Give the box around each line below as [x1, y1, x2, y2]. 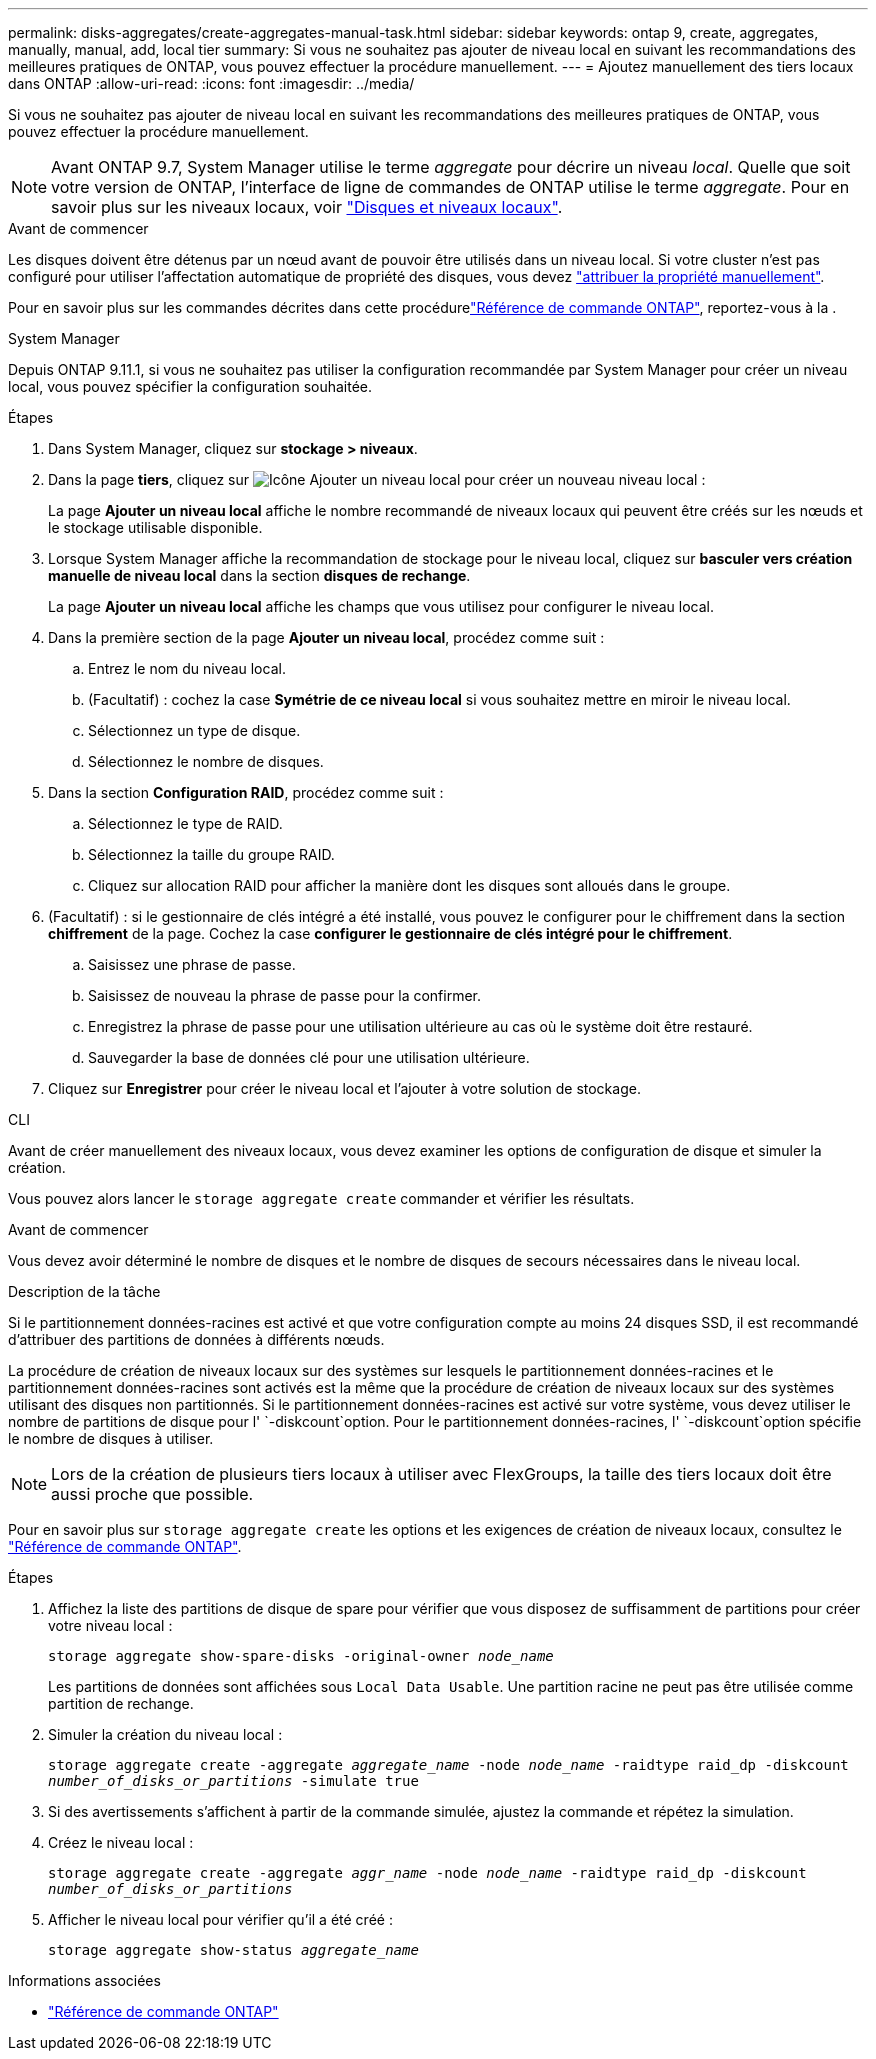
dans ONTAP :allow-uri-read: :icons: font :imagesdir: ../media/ [8, 75, 415, 92]
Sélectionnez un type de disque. [88, 722, 301, 739]
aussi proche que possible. [51, 1484, 254, 1504]
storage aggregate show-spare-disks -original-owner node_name [48, 1648, 554, 1664]
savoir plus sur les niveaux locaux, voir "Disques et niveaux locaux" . [51, 197, 563, 217]
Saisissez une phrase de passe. [88, 956, 296, 973]
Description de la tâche [8, 1283, 161, 1300]
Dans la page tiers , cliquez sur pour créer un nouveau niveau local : [48, 471, 706, 488]
